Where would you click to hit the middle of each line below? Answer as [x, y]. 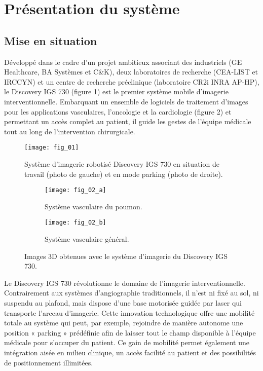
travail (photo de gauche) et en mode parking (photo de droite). [124, 174]
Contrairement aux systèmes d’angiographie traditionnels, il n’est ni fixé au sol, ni [131, 293]
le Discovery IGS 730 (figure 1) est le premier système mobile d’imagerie [116, 91]
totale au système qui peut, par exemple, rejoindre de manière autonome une [124, 323]
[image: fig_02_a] [76, 190]
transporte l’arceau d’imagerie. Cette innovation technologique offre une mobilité [129, 312]
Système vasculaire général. [87, 239]
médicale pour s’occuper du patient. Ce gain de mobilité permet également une [127, 342]
